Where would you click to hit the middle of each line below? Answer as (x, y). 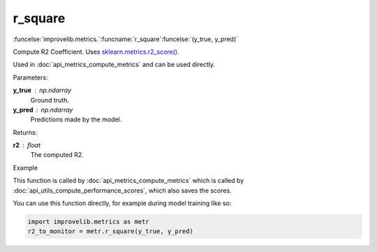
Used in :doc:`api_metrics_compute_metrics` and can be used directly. (114, 65)
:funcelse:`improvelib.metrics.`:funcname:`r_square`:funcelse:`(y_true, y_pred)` (126, 39)
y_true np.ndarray (42, 90)
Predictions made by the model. (76, 119)
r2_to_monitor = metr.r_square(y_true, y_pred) (110, 231)
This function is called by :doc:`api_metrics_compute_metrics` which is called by (128, 181)
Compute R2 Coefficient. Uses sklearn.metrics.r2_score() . (96, 52)
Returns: (25, 132)
